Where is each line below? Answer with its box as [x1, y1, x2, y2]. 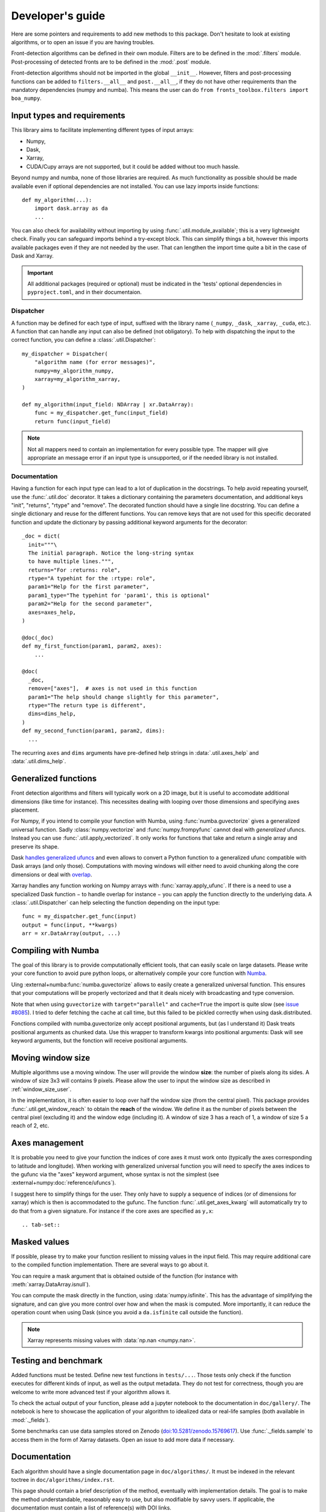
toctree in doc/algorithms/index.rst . [11, 1476, 115, 1483]
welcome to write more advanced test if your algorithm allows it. [11, 1388, 171, 1395]
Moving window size [11, 1052, 91, 1063]
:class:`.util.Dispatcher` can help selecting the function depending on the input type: [11, 899, 220, 906]
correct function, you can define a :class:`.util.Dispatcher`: [11, 336, 156, 344]
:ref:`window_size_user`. [11, 1086, 72, 1093]
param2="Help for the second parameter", [28, 601, 153, 607]
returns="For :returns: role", [28, 566, 121, 573]
